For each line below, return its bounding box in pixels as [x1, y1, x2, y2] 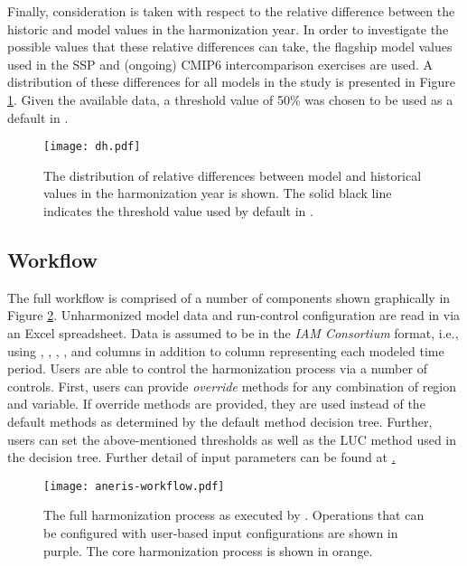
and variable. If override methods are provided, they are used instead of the [7, 394, 425, 413]
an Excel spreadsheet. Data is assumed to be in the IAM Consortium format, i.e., [7, 323, 459, 342]
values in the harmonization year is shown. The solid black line [43, 184, 392, 203]
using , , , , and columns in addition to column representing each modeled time [7, 341, 444, 360]
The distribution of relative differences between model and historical [43, 165, 422, 184]
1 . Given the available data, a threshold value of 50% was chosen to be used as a [7, 90, 453, 108]
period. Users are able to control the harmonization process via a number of [7, 359, 427, 378]
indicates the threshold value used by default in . [43, 202, 313, 220]
